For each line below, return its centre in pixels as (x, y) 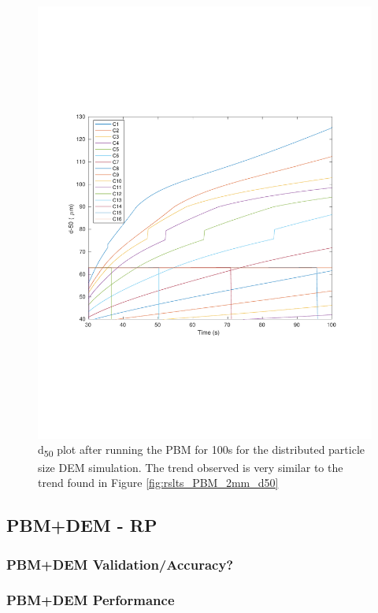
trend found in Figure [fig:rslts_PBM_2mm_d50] (158, 483)
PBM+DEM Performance (91, 600)
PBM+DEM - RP (82, 525)
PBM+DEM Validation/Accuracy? (120, 564)
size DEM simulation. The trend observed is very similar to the (191, 467)
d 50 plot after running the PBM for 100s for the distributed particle (202, 451)
